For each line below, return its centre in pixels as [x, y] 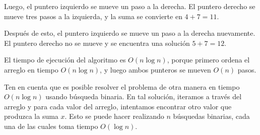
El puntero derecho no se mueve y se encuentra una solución [97, 43]
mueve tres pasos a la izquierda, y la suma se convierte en [93, 16]
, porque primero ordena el [208, 60]
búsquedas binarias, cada [211, 116]
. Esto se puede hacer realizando [114, 116]
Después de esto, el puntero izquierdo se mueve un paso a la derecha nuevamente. [130, 33]
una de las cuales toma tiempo [51, 126]
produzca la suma [31, 116]
